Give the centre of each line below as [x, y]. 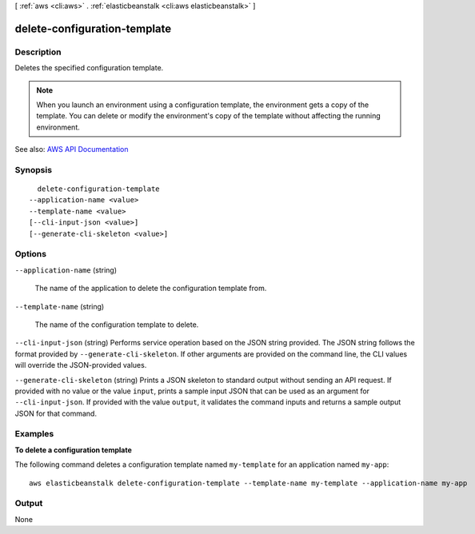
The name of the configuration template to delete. [117, 325]
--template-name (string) [60, 306]
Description [38, 52]
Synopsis [33, 169]
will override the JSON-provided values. [81, 365]
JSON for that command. [56, 413]
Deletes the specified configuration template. [89, 68]
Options [31, 254]
